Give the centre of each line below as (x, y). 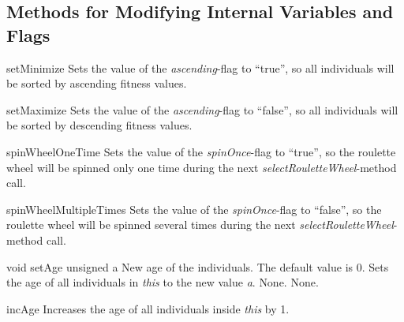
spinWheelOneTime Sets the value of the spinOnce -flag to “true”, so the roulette (201, 151)
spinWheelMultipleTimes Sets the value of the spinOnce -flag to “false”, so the (194, 209)
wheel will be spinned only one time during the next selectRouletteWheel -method (202, 167)
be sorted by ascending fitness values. (97, 83)
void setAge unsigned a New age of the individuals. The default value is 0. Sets (198, 266)
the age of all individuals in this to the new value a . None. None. (163, 282)
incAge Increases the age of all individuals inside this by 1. (148, 308)
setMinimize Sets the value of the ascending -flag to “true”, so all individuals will (200, 67)
